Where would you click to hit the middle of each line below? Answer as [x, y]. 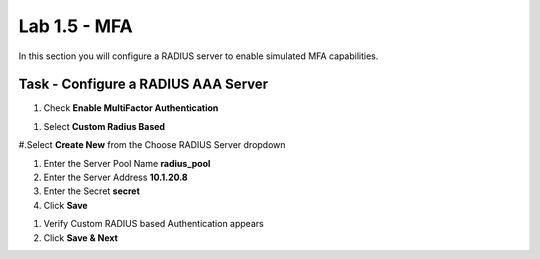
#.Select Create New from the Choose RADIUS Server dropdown [152, 145]
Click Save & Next [81, 237]
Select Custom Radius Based [104, 126]
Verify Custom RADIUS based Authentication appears [153, 224]
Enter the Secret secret [91, 191]
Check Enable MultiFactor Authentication [131, 108]
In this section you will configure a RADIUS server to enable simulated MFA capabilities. [198, 56]
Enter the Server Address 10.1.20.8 [116, 177]
